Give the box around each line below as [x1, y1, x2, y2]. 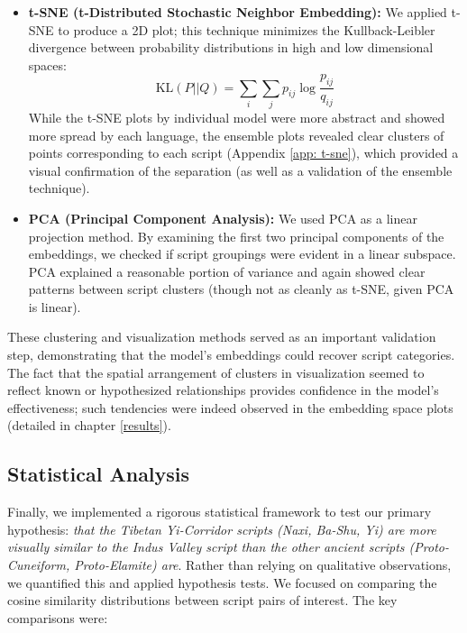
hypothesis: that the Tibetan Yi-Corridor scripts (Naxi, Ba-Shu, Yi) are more [7, 519, 436, 538]
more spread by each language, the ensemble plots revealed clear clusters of [28, 125, 444, 144]
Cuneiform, [7, 555, 70, 574]
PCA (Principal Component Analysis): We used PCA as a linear [28, 208, 417, 227]
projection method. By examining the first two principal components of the [28, 226, 444, 245]
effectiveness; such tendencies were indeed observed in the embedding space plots [7, 398, 453, 417]
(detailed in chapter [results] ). [7, 416, 171, 435]
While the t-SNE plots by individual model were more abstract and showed [28, 107, 445, 126]
